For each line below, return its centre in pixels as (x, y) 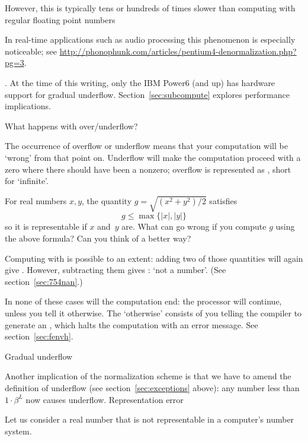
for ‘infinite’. (27, 181)
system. (18, 431)
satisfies (223, 200)
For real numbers (36, 200)
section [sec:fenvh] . (39, 336)
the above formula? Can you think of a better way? (98, 238)
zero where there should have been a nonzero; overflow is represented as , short (148, 169)
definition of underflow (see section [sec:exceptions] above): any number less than (152, 388)
